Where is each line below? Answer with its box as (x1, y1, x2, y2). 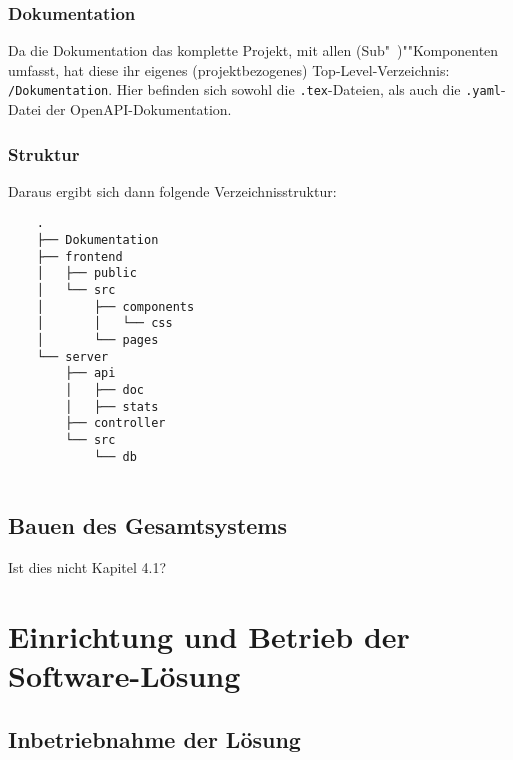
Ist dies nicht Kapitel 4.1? (8, 557, 167, 578)
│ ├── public (36, 266, 137, 281)
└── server (36, 349, 109, 364)
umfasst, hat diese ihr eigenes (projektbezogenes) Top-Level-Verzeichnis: (8, 59, 450, 80)
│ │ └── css (36, 316, 173, 331)
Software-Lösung (8, 655, 241, 696)
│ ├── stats (65, 399, 159, 414)
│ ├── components (36, 299, 195, 314)
